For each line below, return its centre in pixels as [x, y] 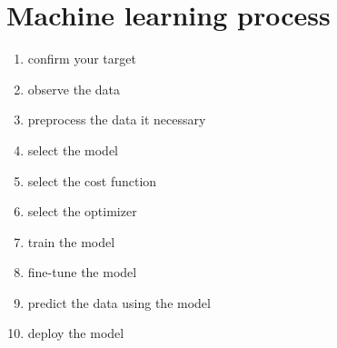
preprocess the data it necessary [117, 119]
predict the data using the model [119, 302]
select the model [73, 149]
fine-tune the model [82, 272]
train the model [71, 241]
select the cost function [92, 180]
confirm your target [82, 59]
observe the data [74, 89]
